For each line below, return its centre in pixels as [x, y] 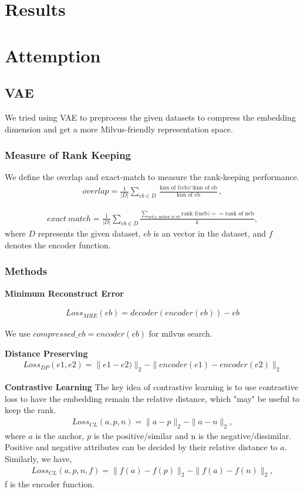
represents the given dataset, [89, 233]
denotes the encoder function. [58, 245]
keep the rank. [31, 410]
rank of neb [239, 213]
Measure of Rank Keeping [68, 155]
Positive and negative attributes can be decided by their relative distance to [141, 447]
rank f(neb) [196, 213]
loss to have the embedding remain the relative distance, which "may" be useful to [152, 398]
